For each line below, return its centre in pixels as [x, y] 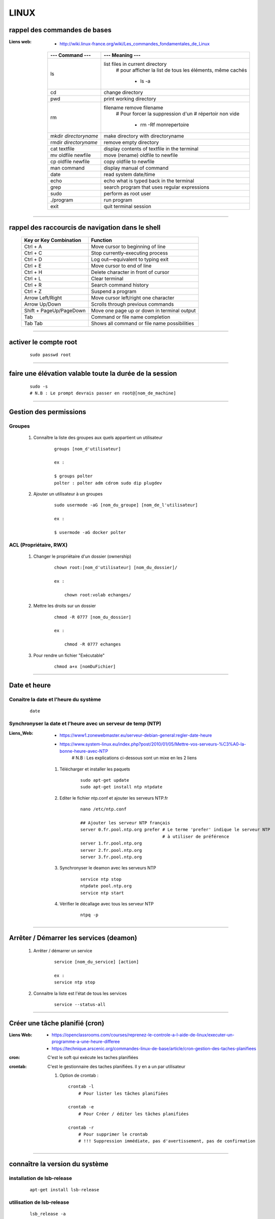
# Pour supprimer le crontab [113, 1134]
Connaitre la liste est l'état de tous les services [80, 993]
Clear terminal [107, 279]
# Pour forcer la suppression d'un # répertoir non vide [178, 114]
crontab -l [81, 1087]
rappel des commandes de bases [60, 30]
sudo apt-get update [105, 780]
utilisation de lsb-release [39, 1202]
